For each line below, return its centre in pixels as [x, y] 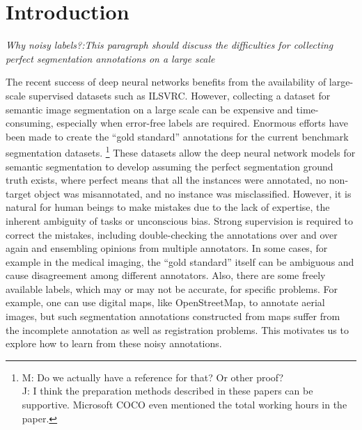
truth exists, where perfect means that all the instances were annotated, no [166, 180]
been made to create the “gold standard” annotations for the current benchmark [177, 136]
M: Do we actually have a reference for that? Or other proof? [153, 377]
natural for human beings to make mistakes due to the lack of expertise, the [168, 207]
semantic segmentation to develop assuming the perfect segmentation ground [170, 166]
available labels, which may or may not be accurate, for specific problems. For [172, 288]
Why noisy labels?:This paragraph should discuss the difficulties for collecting [170, 45]
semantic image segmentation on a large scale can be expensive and [149, 109]
